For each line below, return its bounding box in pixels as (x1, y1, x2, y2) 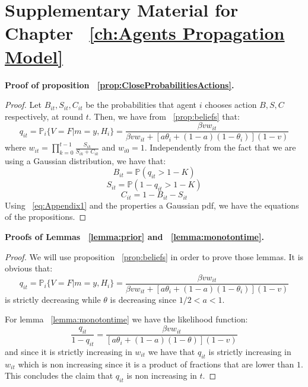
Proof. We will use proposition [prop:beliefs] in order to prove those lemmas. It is (5, 250, 304, 263)
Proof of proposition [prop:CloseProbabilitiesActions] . (5, 78, 234, 91)
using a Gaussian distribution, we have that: (5, 154, 166, 167)
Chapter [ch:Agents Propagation (5, 21, 285, 45)
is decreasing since (110, 293, 177, 305)
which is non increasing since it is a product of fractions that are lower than (18, 357, 294, 370)
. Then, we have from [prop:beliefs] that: (88, 110, 240, 122)
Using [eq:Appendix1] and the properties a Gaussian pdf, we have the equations (5, 199, 299, 211)
